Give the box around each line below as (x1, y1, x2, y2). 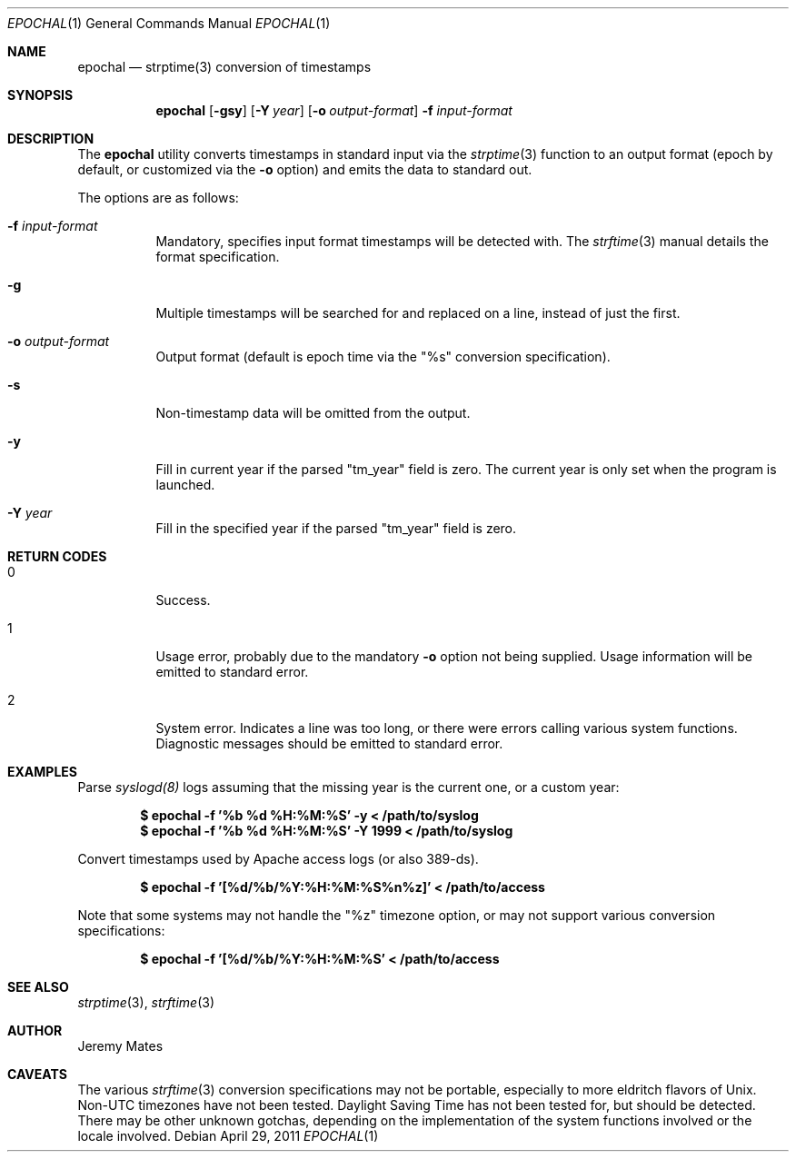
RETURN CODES (7, 549, 107, 564)
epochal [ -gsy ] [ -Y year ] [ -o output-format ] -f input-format (155, 103, 512, 118)
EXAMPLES (7, 764, 77, 779)
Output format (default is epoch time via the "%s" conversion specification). (155, 349, 611, 364)
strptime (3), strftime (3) (77, 995, 215, 1010)
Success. (155, 592, 211, 608)
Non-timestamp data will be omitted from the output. (155, 405, 471, 421)
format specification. (155, 249, 280, 264)
